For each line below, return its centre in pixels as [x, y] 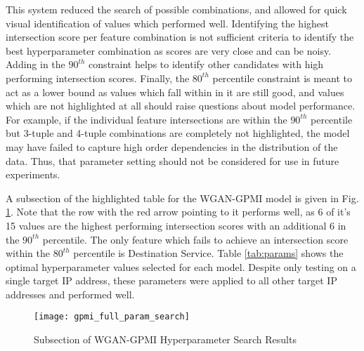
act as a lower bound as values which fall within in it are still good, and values [175, 92]
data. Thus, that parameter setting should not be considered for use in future [173, 160]
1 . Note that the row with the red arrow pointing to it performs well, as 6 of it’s [178, 212]
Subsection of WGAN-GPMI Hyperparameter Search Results [165, 339]
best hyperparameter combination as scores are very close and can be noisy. [169, 50]
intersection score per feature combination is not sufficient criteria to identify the [180, 37]
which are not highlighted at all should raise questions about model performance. [181, 106]
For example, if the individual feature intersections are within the [147, 119]
